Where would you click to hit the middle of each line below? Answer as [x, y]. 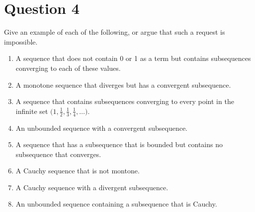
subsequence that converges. [58, 154]
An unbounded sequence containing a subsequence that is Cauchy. [116, 204]
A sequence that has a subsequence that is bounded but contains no [119, 144]
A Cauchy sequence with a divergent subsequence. [92, 187]
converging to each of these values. [68, 68]
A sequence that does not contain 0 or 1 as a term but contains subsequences [133, 58]
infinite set [32, 111]
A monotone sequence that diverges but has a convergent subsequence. [123, 84]
